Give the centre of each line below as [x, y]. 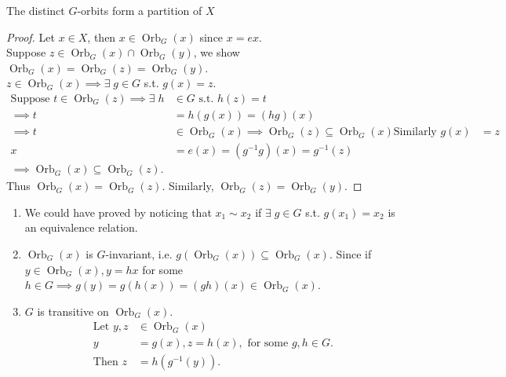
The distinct [36, 10]
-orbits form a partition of [140, 10]
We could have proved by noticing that [118, 212]
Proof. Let [31, 37]
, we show [217, 52]
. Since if [350, 253]
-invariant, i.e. [139, 253]
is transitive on [73, 311]
